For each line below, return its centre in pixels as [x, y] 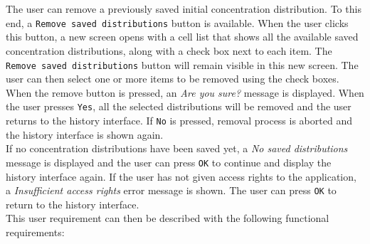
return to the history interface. [73, 204]
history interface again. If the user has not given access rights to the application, [181, 176]
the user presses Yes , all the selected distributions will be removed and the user [179, 106]
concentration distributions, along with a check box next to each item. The [169, 51]
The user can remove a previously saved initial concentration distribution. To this [184, 9]
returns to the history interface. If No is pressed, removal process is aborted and [179, 121]
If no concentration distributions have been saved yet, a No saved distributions [177, 148]
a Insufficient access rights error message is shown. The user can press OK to [171, 190]
